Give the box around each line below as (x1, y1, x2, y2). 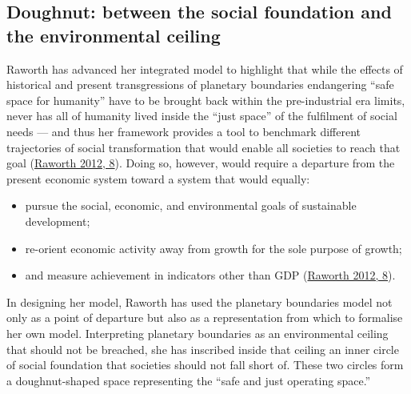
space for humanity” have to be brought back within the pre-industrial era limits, (6, 91, 405, 108)
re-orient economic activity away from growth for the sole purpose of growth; (25, 239, 402, 256)
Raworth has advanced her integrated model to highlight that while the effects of (6, 60, 403, 77)
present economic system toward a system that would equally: (6, 170, 310, 187)
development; (25, 212, 90, 229)
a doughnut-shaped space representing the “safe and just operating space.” (6, 372, 371, 388)
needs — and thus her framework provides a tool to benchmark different (6, 123, 361, 139)
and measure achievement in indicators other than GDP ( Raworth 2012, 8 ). (25, 267, 396, 283)
